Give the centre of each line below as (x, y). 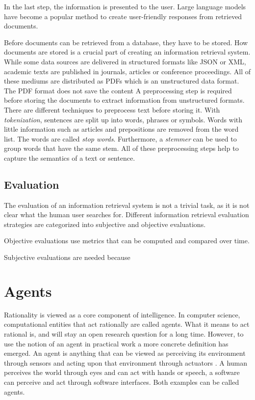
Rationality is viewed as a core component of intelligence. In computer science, (122, 314)
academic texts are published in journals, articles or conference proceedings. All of (127, 71)
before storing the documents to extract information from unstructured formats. (124, 100)
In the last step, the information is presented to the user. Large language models (125, 6)
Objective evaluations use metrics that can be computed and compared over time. (127, 241)
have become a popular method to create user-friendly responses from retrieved (123, 16)
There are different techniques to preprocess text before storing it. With (112, 109)
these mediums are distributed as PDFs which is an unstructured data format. (122, 81)
